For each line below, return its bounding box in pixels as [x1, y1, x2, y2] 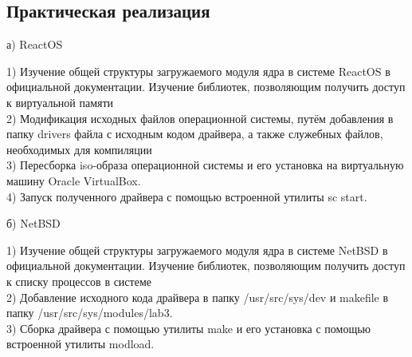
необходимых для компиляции [6, 141, 152, 157]
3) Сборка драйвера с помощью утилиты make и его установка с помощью [6, 319, 371, 336]
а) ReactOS [6, 36, 63, 53]
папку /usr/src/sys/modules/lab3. [6, 304, 173, 321]
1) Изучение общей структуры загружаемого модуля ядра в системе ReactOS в [6, 62, 390, 79]
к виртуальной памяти [6, 93, 114, 110]
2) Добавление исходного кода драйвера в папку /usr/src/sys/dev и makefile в [6, 288, 389, 305]
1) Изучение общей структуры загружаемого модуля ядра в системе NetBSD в [6, 241, 388, 258]
